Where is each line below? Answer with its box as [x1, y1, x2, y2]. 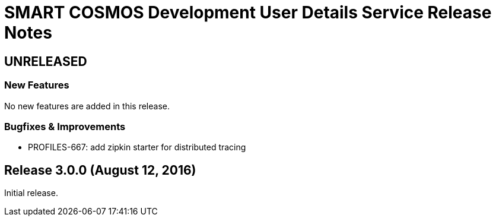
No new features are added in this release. [4, 100, 170, 111]
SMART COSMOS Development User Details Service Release [4, 2, 492, 23]
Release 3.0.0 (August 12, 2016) [4, 162, 196, 178]
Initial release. [4, 188, 58, 198]
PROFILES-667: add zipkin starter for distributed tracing [28, 142, 246, 153]
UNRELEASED [4, 53, 87, 69]
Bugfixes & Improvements [4, 120, 126, 132]
